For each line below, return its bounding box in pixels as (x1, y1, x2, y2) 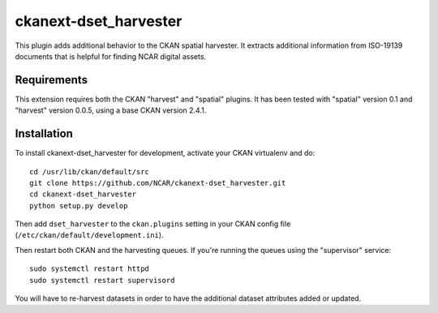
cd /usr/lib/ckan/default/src (29, 167, 150, 176)
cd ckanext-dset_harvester (29, 190, 137, 199)
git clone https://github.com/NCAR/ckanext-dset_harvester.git (29, 178, 286, 187)
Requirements (15, 73, 88, 87)
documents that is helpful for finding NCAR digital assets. (15, 51, 207, 61)
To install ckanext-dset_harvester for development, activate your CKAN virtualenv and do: (15, 148, 316, 158)
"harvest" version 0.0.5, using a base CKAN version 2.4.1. (15, 105, 207, 115)
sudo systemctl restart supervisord (29, 276, 175, 285)
